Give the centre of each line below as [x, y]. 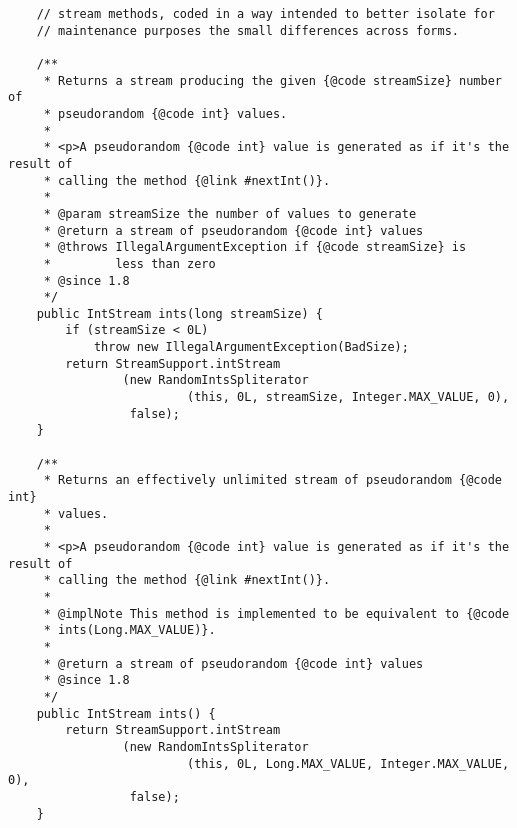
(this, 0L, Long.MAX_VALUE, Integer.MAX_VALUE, [348, 763]
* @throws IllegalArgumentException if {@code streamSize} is [255, 247]
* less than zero [129, 263]
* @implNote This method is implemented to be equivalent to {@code [276, 613]
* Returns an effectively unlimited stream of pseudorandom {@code [272, 480]
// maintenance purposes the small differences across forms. [248, 30]
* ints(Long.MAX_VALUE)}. [129, 630]
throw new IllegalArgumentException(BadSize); [251, 347]
